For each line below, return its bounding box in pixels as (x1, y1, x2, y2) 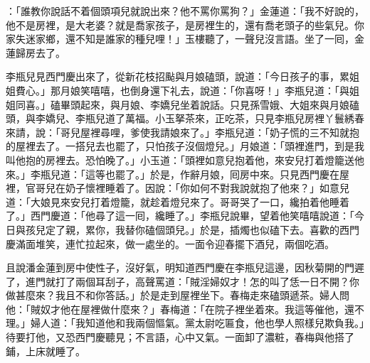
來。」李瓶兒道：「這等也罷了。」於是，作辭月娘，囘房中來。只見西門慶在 (6, 166, 339, 181)
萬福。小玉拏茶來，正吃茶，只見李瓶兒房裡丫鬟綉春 (125, 111, 364, 126)
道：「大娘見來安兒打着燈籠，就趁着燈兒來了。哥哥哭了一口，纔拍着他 (6, 194, 329, 209)
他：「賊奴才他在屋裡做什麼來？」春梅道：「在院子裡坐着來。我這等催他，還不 (6, 301, 364, 316)
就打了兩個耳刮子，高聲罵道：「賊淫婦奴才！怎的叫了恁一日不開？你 (45, 273, 359, 288)
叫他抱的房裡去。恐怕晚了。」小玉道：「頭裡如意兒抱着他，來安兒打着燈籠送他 (6, 152, 364, 167)
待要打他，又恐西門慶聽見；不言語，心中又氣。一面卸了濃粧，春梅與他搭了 (6, 330, 354, 345)
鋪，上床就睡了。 (6, 343, 85, 358)
